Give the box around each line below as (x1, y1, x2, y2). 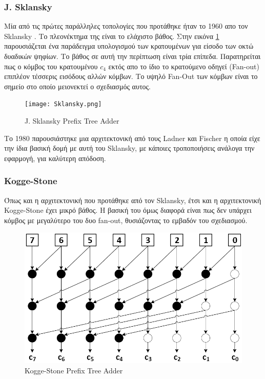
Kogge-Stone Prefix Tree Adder (25, 365, 123, 375)
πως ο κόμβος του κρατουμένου (4, 61, 98, 71)
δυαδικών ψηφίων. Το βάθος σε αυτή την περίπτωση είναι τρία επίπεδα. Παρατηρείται (4, 51, 261, 61)
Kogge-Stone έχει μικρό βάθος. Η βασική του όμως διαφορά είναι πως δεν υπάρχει (4, 205, 252, 215)
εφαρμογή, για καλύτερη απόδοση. (4, 152, 106, 163)
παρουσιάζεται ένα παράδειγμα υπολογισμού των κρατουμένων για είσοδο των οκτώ (4, 41, 254, 51)
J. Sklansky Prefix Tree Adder (25, 115, 119, 126)
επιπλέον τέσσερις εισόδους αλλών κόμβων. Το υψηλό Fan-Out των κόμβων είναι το (4, 71, 258, 82)
